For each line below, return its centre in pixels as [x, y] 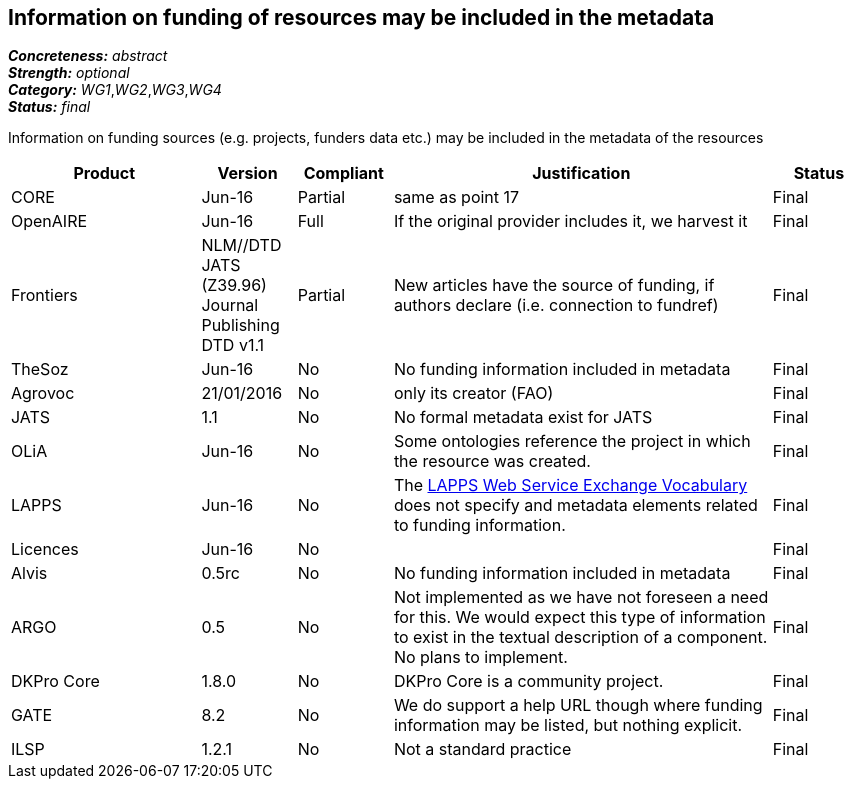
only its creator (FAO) [473, 393]
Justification [581, 173]
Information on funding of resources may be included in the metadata [361, 17]
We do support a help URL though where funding [578, 705]
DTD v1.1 [233, 345]
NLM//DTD [241, 245]
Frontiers [44, 295]
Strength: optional [69, 73]
